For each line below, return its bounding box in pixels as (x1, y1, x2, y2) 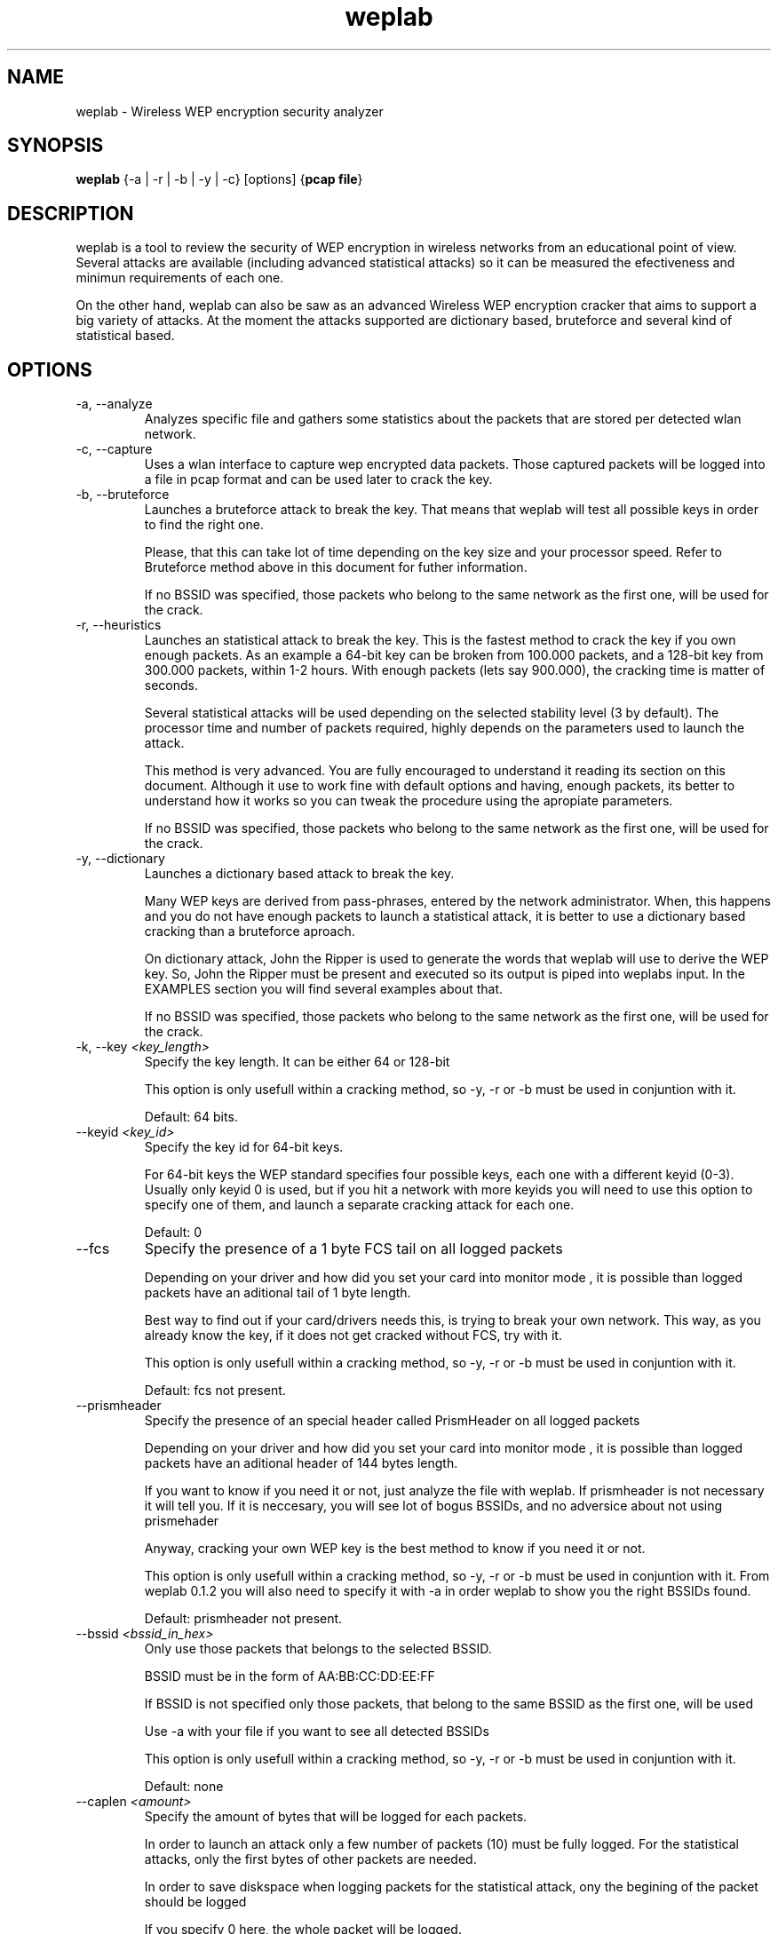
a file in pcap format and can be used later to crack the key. (144, 472, 493, 487)
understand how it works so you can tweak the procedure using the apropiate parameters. (144, 793, 673, 809)
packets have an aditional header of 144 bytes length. (144, 1455, 458, 1471)
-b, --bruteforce (75, 487, 170, 503)
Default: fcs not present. (144, 1383, 286, 1399)
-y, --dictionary (75, 851, 165, 867)
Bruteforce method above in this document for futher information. (144, 559, 528, 575)
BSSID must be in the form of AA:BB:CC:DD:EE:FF (144, 1668, 435, 1684)
